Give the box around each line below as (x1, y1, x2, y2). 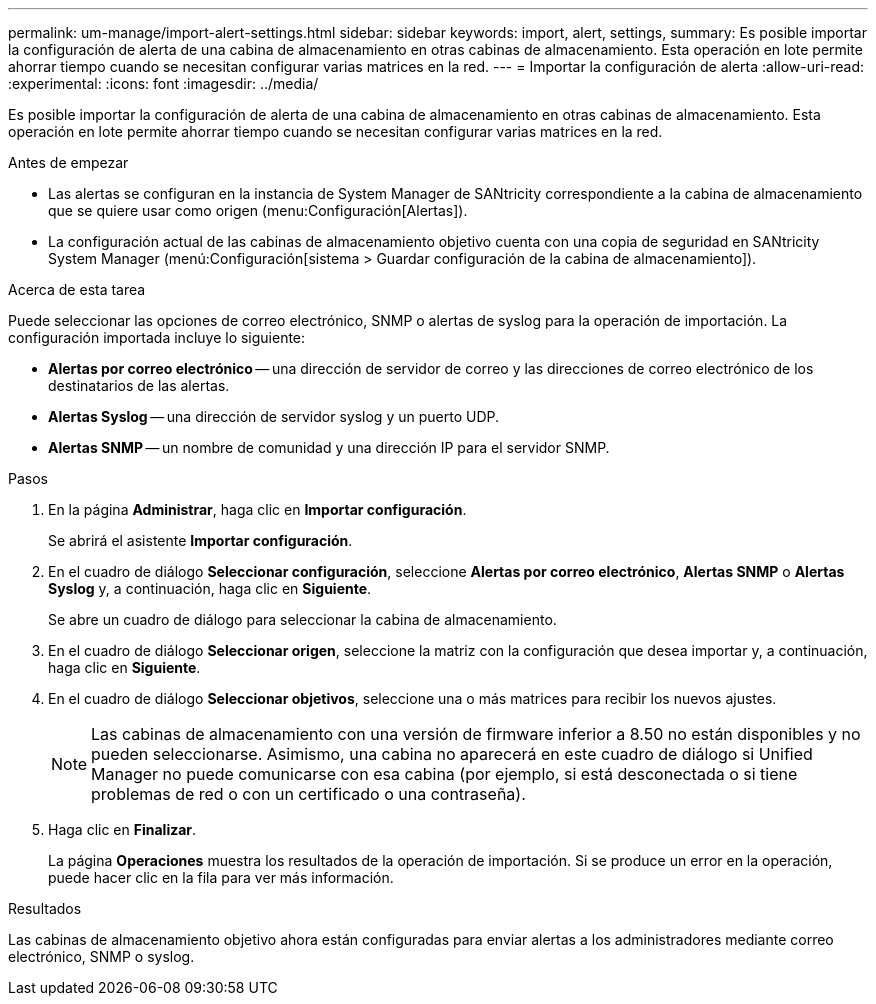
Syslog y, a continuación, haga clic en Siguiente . (48, 580, 372, 597)
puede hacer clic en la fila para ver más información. (48, 869, 394, 886)
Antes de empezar (8, 154, 129, 171)
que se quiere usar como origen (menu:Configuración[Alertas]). (48, 202, 468, 219)
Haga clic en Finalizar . (48, 821, 197, 838)
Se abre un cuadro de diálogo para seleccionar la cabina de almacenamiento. (48, 611, 557, 628)
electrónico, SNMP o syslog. (8, 948, 195, 965)
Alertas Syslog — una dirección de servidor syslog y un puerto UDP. (48, 408, 499, 425)
